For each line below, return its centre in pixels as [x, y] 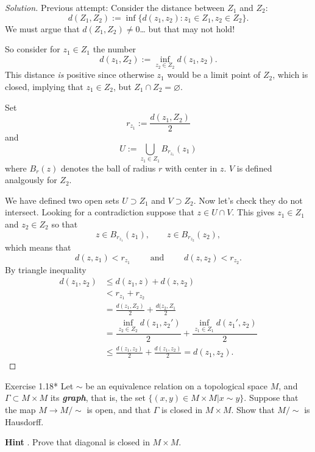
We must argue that [42, 28]
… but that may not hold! [187, 28]
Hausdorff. [24, 421]
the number [115, 49]
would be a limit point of [214, 75]
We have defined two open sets [62, 200]
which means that [38, 247]
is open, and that [119, 409]
